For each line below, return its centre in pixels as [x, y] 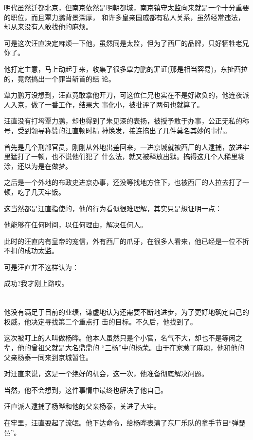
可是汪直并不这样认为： [41, 267]
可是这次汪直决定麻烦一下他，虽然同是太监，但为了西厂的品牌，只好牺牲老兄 [126, 43]
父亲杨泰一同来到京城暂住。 [48, 357]
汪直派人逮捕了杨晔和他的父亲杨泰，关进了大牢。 [82, 406]
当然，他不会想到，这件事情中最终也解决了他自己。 [86, 390]
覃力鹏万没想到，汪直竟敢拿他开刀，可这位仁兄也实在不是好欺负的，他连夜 [123, 95]
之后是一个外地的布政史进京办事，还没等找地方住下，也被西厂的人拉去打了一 [126, 182]
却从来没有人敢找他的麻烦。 [48, 27]
